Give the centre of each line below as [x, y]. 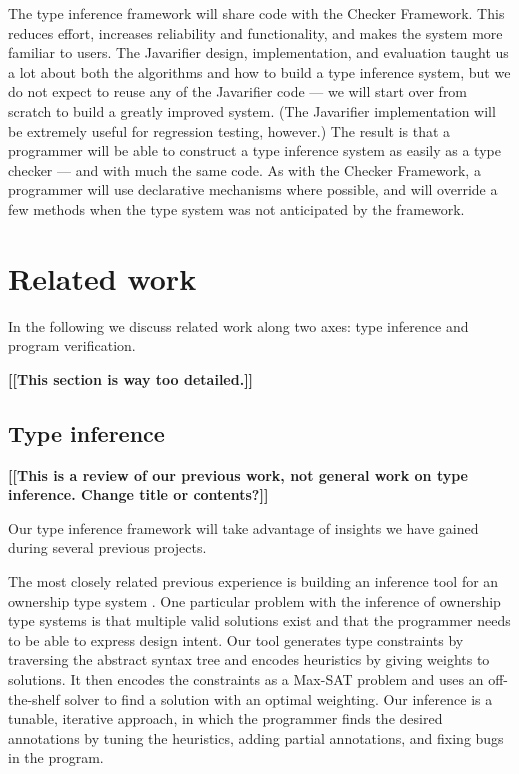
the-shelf [34, 698]
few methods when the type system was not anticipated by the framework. [236, 208]
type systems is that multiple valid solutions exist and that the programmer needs [259, 620]
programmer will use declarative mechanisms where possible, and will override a [253, 189]
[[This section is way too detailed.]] [131, 378]
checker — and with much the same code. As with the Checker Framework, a [244, 169]
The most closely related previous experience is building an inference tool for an [253, 581]
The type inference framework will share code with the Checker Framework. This [256, 13]
